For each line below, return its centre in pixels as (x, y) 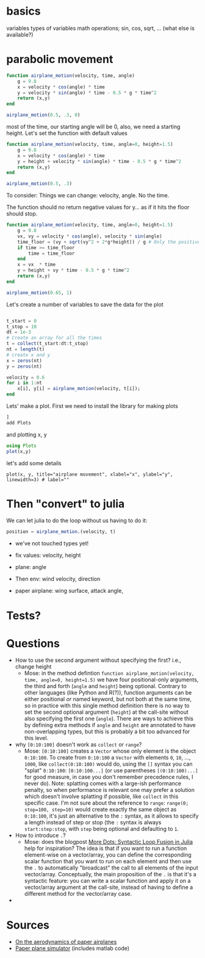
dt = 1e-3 (19, 332)
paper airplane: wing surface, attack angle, (69, 591)
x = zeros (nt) (24, 361)
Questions (33, 643)
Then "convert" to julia (66, 503)
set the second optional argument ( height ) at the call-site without (106, 712)
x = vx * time (37, 265)
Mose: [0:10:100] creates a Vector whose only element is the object (110, 751)
